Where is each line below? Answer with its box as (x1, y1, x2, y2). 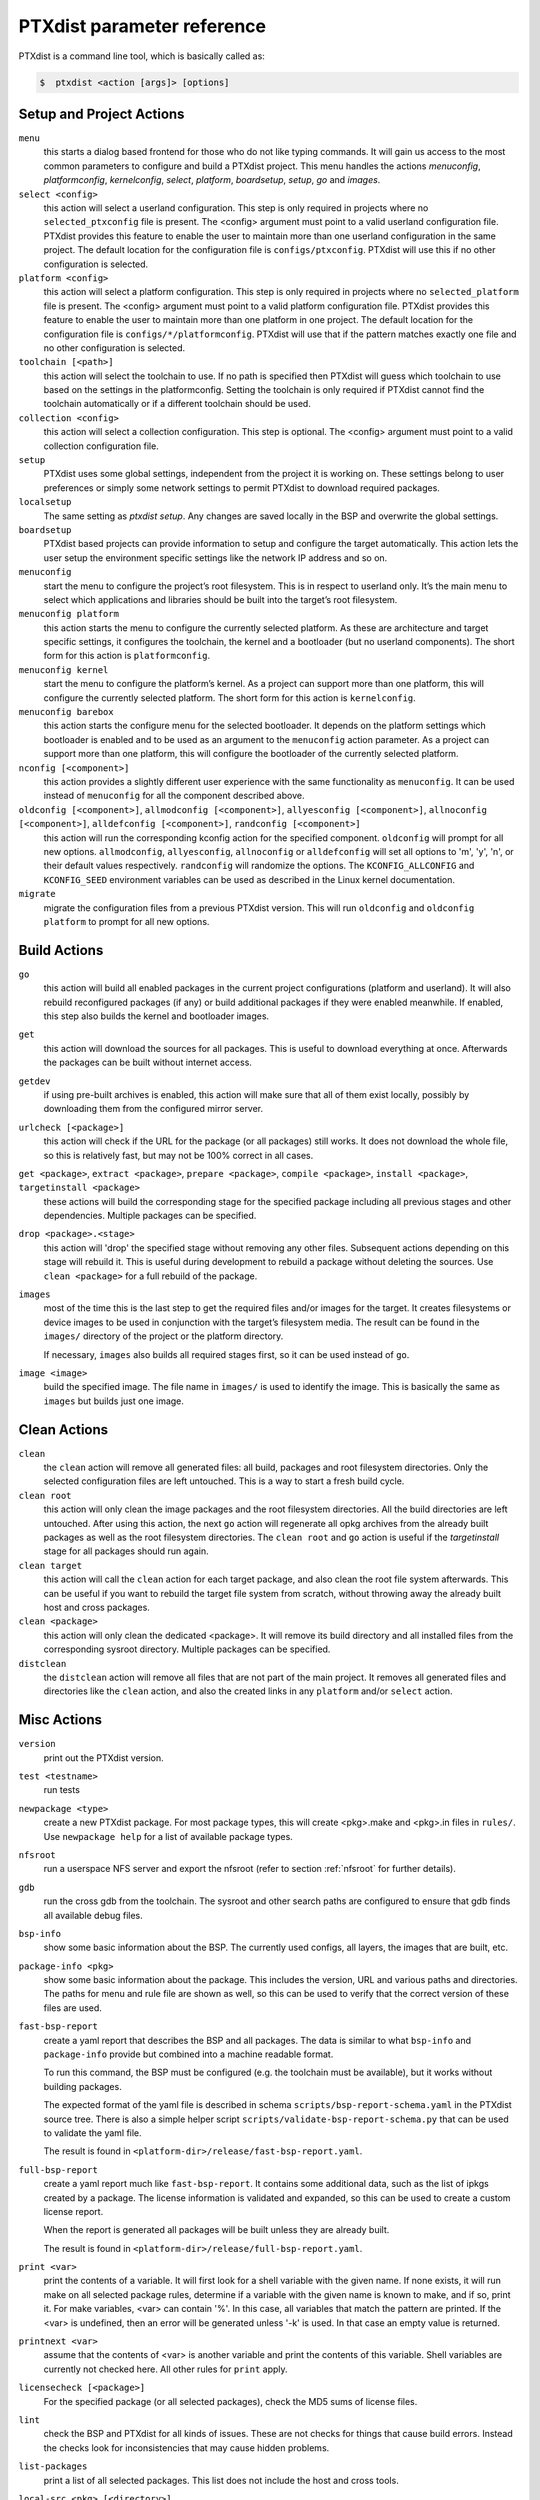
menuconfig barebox (18, 706, 114, 718)
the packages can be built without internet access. (43, 1056, 252, 1069)
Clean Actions (18, 1421, 109, 1438)
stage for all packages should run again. (43, 1545, 209, 1557)
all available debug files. (43, 1909, 144, 1921)
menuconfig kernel (18, 664, 109, 675)
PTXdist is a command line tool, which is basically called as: (18, 50, 265, 62)
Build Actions (18, 941, 104, 959)
